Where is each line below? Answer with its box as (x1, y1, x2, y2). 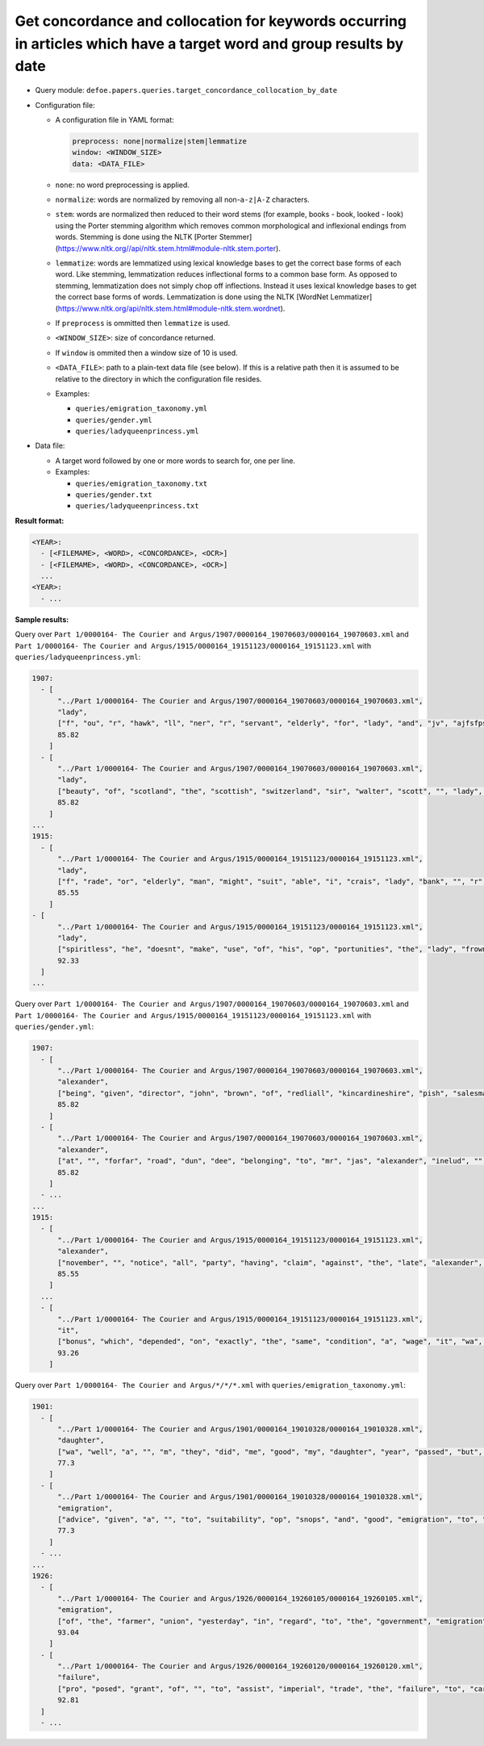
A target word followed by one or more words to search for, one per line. (55, 456, 296, 466)
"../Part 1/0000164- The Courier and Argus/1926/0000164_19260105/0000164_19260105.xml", (57, 1594, 423, 1603)
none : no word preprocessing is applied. (55, 180, 190, 190)
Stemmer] (219, 232, 252, 242)
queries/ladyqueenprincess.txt (75, 501, 199, 511)
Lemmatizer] (330, 292, 373, 302)
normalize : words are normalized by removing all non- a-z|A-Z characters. (55, 194, 310, 205)
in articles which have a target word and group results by (15, 35, 404, 52)
